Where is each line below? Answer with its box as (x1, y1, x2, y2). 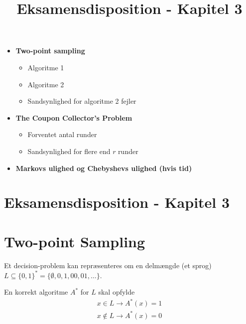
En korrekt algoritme (4, 287, 68, 297)
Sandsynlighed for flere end (27, 146, 111, 156)
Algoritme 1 (27, 62, 64, 72)
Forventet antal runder (27, 129, 97, 140)
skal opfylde (98, 287, 135, 297)
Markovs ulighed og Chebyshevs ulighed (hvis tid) (15, 162, 192, 173)
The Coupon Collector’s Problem (15, 112, 132, 123)
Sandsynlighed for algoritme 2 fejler (27, 96, 136, 106)
